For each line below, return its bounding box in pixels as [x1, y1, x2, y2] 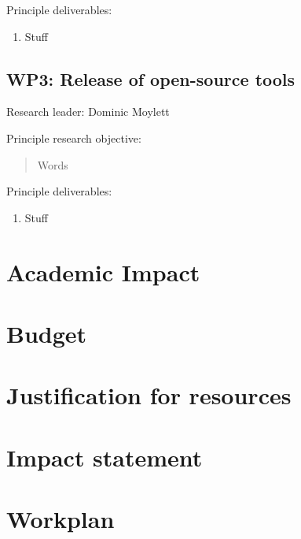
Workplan [6, 503, 115, 535]
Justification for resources [6, 379, 292, 411]
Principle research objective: [6, 129, 141, 146]
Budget [6, 317, 87, 349]
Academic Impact [6, 255, 200, 288]
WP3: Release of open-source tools [6, 66, 295, 91]
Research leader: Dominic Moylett [6, 103, 170, 120]
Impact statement [6, 440, 203, 473]
